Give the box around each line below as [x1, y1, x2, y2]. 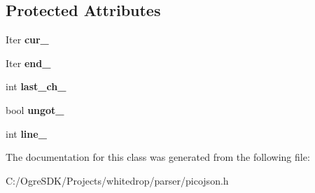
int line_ [6, 126, 47, 141]
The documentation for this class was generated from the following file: [6, 150, 310, 164]
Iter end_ [6, 55, 51, 70]
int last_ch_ [6, 79, 66, 94]
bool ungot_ [6, 102, 64, 117]
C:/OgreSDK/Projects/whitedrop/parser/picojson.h [6, 173, 229, 187]
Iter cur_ [6, 32, 49, 47]
